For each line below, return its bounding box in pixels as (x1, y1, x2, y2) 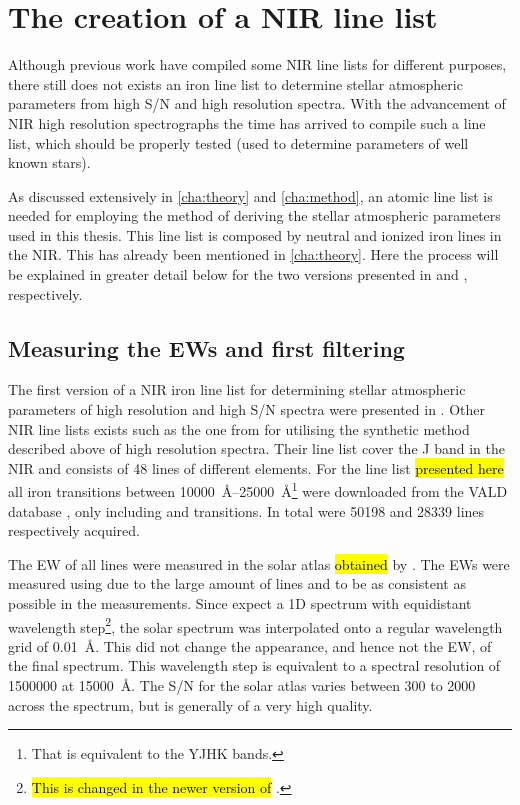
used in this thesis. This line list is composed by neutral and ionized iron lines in (8, 224, 502, 245)
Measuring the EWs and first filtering (8, 332, 405, 363)
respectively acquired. (8, 520, 140, 541)
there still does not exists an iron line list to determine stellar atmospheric (8, 73, 463, 94)
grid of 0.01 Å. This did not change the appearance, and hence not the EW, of (8, 635, 492, 656)
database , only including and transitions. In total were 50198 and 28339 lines (8, 500, 485, 521)
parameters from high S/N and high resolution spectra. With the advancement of (8, 93, 506, 114)
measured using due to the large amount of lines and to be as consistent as (8, 573, 466, 594)
